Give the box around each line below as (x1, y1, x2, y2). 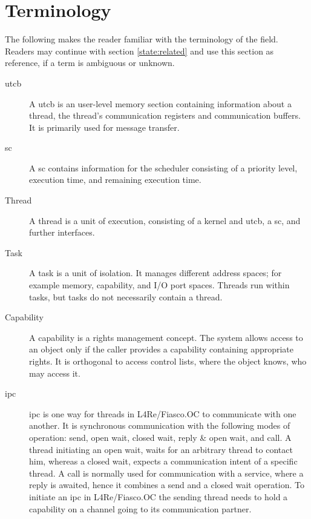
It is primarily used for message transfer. (29, 121, 180, 133)
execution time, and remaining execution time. (29, 173, 201, 186)
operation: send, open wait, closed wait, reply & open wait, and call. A (29, 431, 292, 443)
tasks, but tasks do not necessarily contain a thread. (29, 290, 223, 303)
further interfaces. (29, 226, 95, 239)
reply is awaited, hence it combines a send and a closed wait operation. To (29, 478, 304, 491)
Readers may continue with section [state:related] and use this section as (5, 44, 274, 57)
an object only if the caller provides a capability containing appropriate (29, 343, 294, 355)
